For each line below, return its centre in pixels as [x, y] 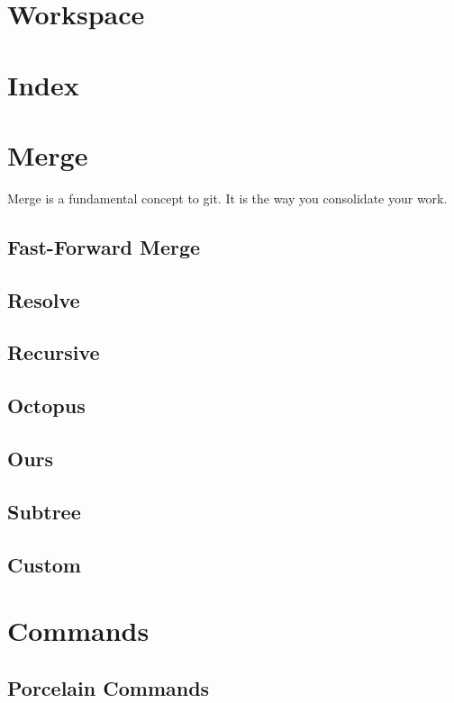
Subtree [44, 511]
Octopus [46, 406]
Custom [44, 564]
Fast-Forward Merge [104, 246]
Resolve [44, 299]
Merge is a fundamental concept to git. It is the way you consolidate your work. [227, 198]
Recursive [54, 352]
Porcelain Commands [109, 687]
